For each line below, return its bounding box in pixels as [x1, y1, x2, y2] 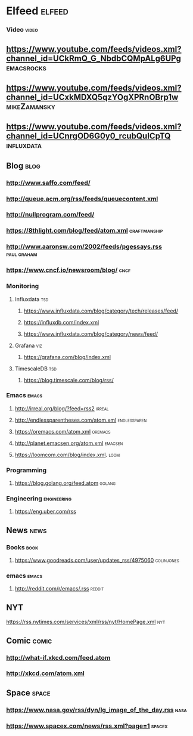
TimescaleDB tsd [14, 365, 57, 372]
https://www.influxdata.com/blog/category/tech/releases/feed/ [23, 307, 179, 314]
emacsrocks [6, 63, 46, 73]
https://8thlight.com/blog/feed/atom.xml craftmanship [6, 227, 163, 235]
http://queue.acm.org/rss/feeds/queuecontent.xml [6, 194, 158, 203]
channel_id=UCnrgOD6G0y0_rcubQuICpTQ [6, 131, 171, 141]
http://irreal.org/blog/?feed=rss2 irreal [14, 404, 109, 412]
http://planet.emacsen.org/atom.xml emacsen [14, 440, 123, 447]
